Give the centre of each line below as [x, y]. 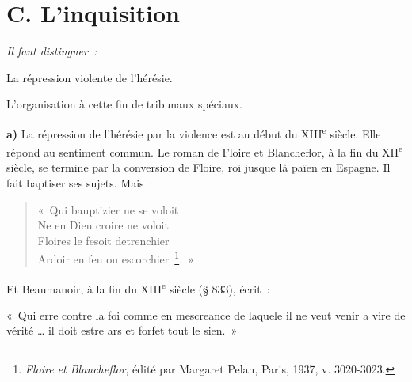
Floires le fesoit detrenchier [103, 240]
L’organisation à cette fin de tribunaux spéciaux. [124, 104]
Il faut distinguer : [52, 51]
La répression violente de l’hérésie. [90, 77]
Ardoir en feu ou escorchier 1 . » [116, 258]
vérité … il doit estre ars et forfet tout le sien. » [122, 330]
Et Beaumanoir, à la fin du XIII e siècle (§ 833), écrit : [138, 287]
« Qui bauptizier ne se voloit [108, 209]
